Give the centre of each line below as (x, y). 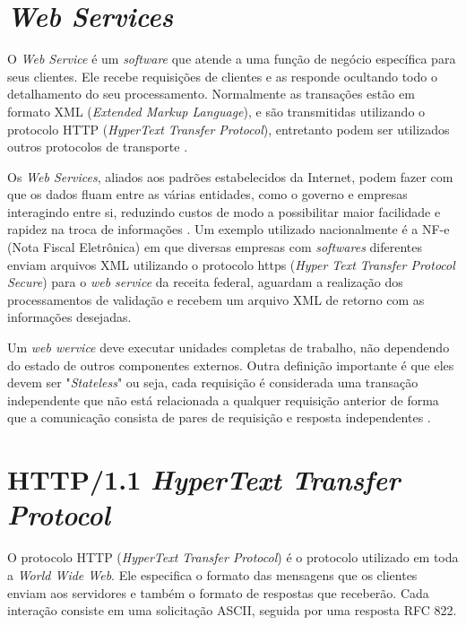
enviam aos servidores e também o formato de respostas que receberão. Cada (218, 592)
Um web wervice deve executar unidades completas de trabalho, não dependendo (229, 347)
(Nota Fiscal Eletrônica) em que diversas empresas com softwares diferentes (215, 247)
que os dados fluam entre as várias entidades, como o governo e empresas (207, 194)
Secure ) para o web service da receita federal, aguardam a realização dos (205, 282)
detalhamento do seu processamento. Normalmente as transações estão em (211, 94)
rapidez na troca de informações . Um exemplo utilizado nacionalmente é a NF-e (229, 229)
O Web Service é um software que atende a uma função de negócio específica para (232, 59)
